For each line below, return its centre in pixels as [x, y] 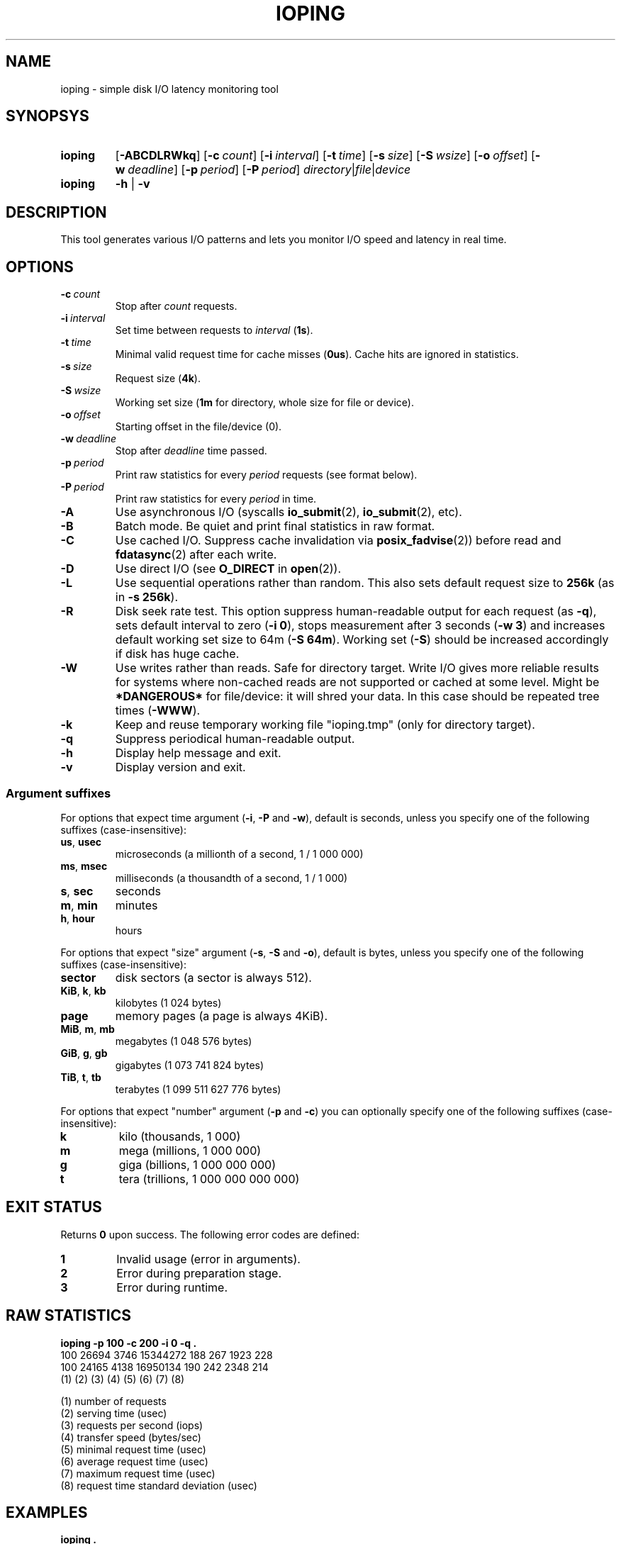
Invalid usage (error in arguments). [208, 1259]
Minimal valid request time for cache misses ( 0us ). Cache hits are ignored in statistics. [317, 354]
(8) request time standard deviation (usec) [159, 1485]
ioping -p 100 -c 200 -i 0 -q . [129, 1343]
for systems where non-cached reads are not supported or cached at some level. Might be [357, 682]
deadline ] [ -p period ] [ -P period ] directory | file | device [269, 170]
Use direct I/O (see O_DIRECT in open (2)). [228, 569]
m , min [79, 905]
